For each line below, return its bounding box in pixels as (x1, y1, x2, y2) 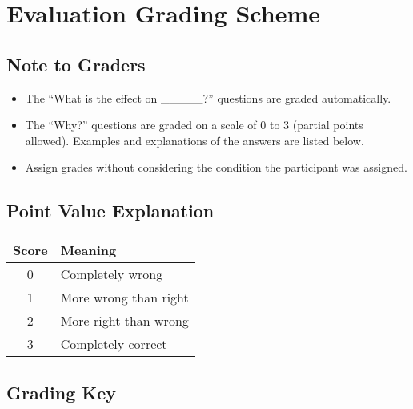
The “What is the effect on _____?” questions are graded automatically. (25, 89, 391, 106)
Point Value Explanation (6, 198, 215, 223)
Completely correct (60, 334, 167, 354)
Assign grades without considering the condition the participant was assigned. (25, 159, 407, 176)
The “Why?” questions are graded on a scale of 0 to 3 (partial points (25, 116, 363, 133)
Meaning (60, 241, 117, 260)
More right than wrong (60, 311, 189, 330)
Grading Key (6, 379, 117, 404)
